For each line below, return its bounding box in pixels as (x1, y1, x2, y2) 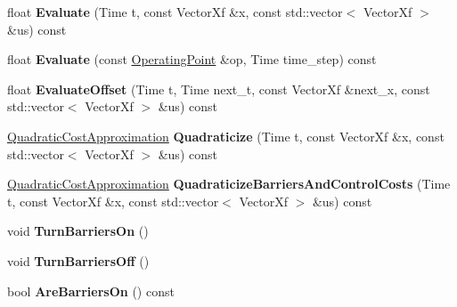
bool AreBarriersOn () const (7, 281, 175, 300)
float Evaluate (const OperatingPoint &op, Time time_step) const (7, 50, 377, 69)
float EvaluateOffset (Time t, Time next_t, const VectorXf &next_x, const (7, 79, 430, 98)
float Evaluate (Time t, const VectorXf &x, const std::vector (7, 3, 343, 20)
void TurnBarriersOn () (7, 222, 149, 240)
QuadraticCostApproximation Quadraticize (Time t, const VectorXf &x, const (7, 126, 445, 145)
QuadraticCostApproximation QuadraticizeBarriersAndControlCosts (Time (7, 174, 451, 193)
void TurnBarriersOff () (7, 251, 150, 270)
